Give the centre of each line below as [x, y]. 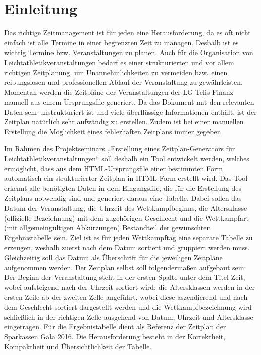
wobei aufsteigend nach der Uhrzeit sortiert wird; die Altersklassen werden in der [129, 287]
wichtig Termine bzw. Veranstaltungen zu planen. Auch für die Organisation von [129, 52]
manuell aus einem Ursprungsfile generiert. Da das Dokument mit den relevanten [129, 102]
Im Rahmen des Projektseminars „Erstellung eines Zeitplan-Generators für [120, 148]
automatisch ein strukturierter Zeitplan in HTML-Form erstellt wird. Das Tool [126, 178]
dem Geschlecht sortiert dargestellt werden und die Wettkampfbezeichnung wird [128, 307]
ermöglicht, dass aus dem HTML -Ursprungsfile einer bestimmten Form [114, 168]
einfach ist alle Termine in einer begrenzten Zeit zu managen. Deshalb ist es [121, 42]
